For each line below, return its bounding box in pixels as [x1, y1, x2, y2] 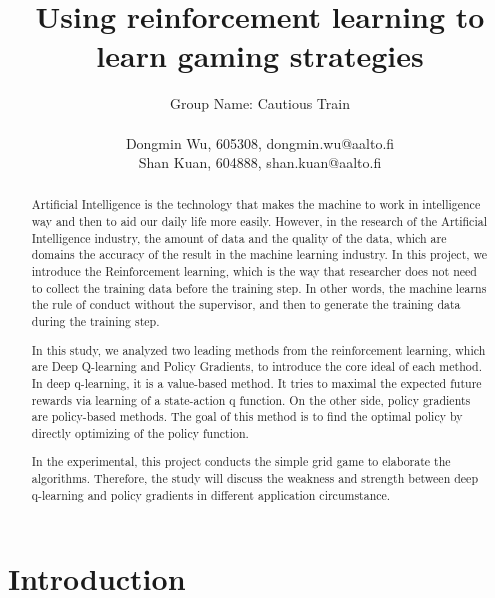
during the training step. [31, 313, 160, 330]
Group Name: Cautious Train [170, 93, 350, 114]
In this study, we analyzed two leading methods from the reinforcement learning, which [31, 341, 486, 358]
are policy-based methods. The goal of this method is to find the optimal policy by [31, 408, 463, 425]
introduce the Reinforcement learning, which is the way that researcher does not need [31, 263, 477, 280]
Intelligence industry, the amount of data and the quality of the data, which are [31, 229, 447, 246]
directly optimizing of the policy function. [31, 424, 249, 441]
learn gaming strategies [96, 35, 424, 76]
